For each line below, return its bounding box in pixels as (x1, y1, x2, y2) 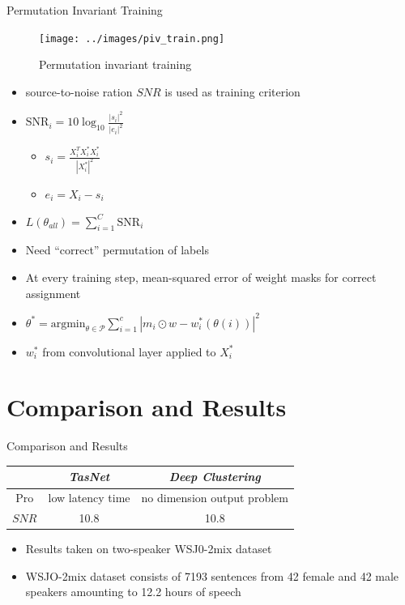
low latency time (48, 489, 130, 506)
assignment (25, 284, 81, 301)
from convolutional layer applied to (42, 343, 216, 360)
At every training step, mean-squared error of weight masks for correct (25, 268, 377, 285)
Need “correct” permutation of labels (25, 241, 209, 258)
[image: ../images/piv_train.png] (39, 32, 225, 45)
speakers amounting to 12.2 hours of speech (25, 583, 241, 600)
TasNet (68, 468, 110, 485)
